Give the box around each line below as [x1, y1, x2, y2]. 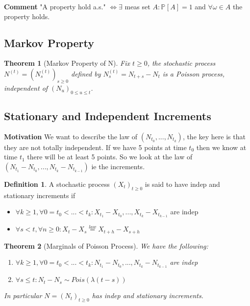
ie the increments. [91, 161, 145, 171]
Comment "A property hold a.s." [4, 1, 106, 11]
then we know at [196, 142, 247, 152]
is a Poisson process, [162, 68, 225, 78]
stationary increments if [4, 190, 75, 200]
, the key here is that [182, 131, 246, 141]
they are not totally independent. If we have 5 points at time [4, 142, 187, 152]
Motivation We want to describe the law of [4, 131, 138, 141]
